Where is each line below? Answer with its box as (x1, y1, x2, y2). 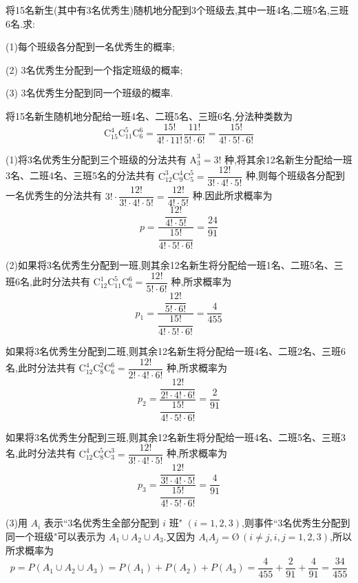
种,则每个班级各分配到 (246, 168, 346, 183)
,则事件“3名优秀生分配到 (242, 515, 350, 530)
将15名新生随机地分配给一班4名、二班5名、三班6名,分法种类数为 (6, 108, 293, 123)
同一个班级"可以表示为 (6, 529, 106, 543)
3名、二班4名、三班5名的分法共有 (6, 168, 155, 183)
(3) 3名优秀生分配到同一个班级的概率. (6, 85, 173, 100)
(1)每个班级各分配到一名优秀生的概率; (6, 39, 175, 54)
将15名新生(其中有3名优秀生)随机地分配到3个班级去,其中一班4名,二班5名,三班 (6, 3, 349, 17)
